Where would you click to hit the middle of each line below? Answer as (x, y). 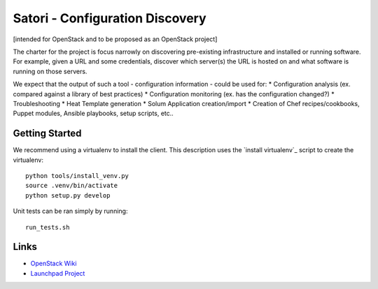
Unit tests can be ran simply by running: (70, 211)
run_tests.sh (48, 227)
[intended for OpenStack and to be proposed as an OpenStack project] (115, 39)
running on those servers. (50, 71)
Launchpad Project (58, 273)
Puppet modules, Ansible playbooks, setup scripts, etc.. (93, 113)
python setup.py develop (68, 195)
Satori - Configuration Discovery (110, 18)
